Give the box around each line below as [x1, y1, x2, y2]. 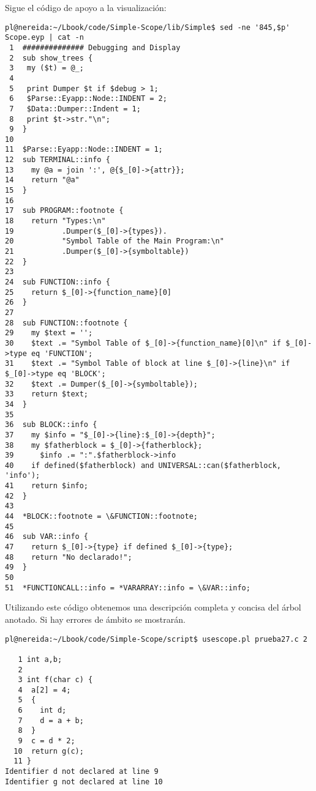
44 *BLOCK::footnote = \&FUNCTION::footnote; [5, 512, 198, 521]
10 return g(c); [13, 746, 84, 756]
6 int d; [18, 706, 67, 715]
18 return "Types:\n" [5, 217, 106, 226]
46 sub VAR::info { [5, 532, 89, 541]
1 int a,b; [18, 655, 62, 664]
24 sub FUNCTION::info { [5, 278, 110, 286]
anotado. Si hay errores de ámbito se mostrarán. [5, 612, 186, 625]
